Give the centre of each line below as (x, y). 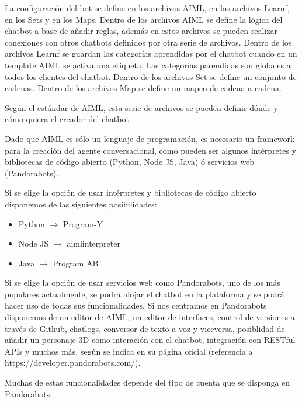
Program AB (76, 263)
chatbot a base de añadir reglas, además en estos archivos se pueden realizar (141, 31)
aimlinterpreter (93, 243)
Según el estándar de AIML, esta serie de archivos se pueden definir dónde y (141, 107)
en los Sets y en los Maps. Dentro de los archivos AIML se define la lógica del (144, 19)
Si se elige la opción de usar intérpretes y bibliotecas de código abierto (131, 193)
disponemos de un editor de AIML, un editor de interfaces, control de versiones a (150, 317)
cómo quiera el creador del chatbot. (68, 119)
